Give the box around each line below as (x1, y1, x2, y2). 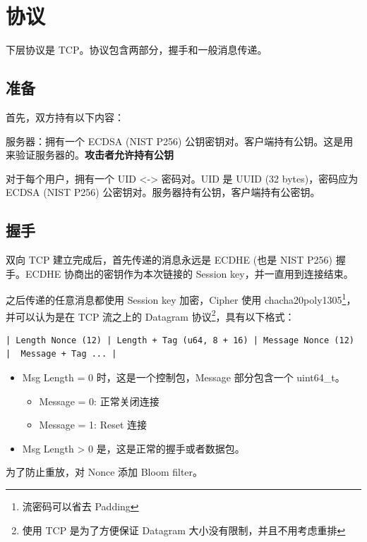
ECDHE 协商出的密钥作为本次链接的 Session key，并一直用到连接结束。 (25, 266, 354, 281)
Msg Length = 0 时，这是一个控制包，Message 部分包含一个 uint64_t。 (22, 369, 345, 384)
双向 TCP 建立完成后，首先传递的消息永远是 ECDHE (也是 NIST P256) (6, 252, 332, 267)
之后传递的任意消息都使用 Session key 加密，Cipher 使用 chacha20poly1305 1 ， (6, 290, 356, 307)
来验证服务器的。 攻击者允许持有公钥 (6, 147, 174, 162)
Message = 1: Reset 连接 (39, 417, 148, 432)
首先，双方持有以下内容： (6, 109, 124, 124)
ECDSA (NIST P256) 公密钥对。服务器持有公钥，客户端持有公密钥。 (6, 185, 320, 199)
